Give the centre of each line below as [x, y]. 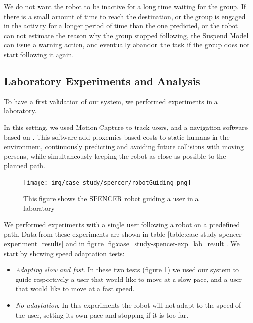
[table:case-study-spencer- [206, 234]
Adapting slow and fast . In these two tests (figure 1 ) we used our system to [127, 269]
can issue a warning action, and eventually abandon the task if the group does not [127, 45]
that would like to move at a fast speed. [75, 289]
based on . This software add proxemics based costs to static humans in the [117, 137]
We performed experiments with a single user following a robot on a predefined [122, 224]
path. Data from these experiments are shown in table [85, 234]
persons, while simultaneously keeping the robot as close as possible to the [115, 156]
